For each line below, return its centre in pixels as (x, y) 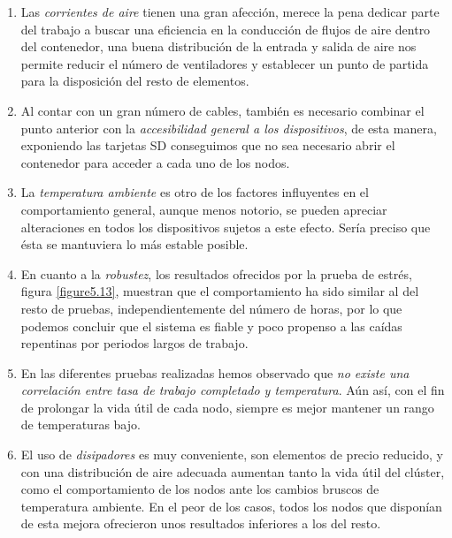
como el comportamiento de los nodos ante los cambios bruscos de (200, 489)
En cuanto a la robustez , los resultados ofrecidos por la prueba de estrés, (216, 273)
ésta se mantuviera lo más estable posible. (134, 244)
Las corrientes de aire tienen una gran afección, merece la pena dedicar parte (230, 11)
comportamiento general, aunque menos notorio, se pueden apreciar (204, 209)
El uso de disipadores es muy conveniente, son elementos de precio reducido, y (232, 455)
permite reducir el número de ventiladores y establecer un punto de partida (225, 63)
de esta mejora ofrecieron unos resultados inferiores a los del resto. (201, 523)
